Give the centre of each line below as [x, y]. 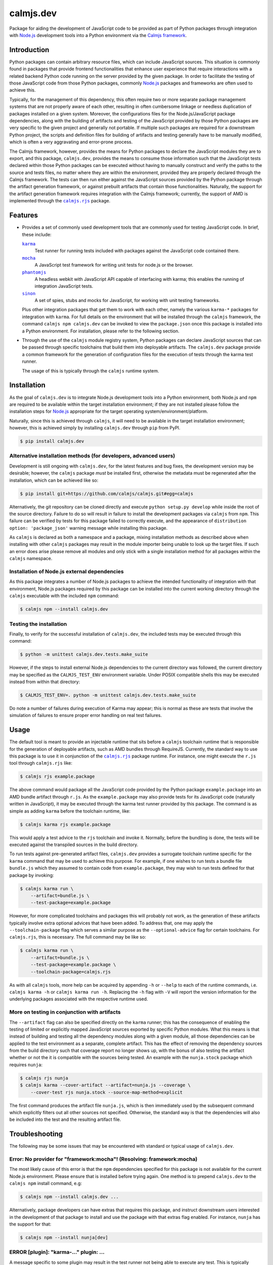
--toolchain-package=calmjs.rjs [71, 972]
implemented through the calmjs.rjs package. [60, 201]
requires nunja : [26, 1065]
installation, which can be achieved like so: [54, 480]
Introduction [29, 50]
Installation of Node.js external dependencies [66, 572]
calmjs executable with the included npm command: [64, 596]
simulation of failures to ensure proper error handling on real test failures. [86, 715]
